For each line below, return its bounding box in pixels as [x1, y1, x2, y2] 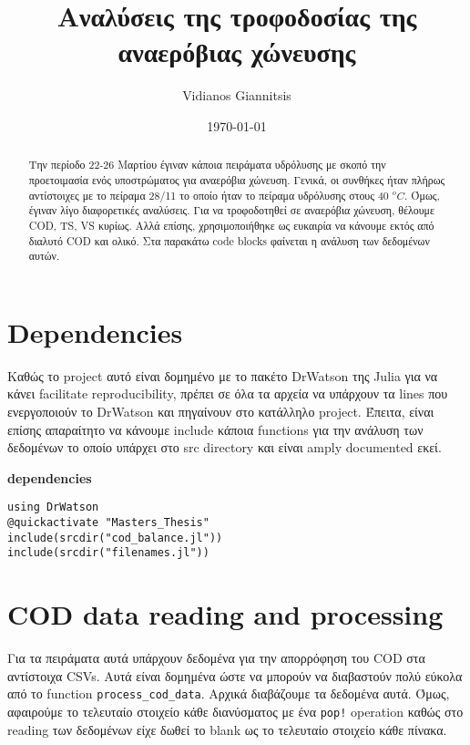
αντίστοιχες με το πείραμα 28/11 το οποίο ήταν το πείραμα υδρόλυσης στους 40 [28, 187, 389, 202]
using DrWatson [7, 501, 99, 514]
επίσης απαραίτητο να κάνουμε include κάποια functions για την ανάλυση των [7, 419, 424, 439]
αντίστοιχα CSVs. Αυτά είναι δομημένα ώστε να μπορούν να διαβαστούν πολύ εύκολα [7, 666, 463, 685]
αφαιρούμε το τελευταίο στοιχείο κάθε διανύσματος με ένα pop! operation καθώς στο [7, 701, 464, 720]
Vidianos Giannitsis [182, 86, 291, 105]
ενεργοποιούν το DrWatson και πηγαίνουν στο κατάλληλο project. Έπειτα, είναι [7, 402, 434, 421]
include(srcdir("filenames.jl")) [7, 546, 209, 560]
